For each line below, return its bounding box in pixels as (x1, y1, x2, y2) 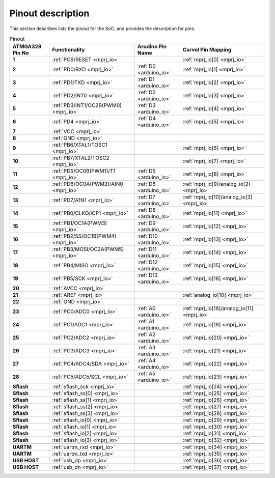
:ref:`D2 (137, 89, 156, 96)
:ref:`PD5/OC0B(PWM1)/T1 (52, 167, 116, 175)
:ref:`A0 (137, 305, 156, 312)
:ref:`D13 (137, 272, 158, 279)
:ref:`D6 (137, 181, 156, 188)
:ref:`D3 (137, 102, 156, 109)
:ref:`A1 (137, 318, 155, 325)
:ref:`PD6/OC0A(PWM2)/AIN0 (52, 181, 123, 188)
